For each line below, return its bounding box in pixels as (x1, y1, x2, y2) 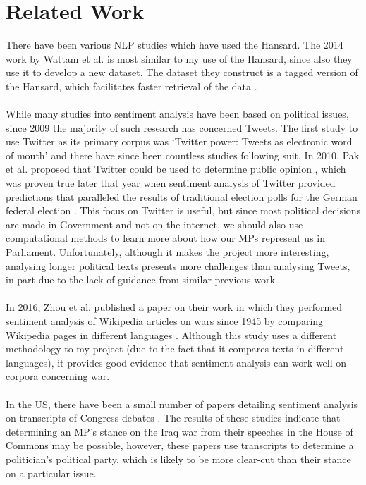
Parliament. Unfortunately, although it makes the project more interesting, (6, 245, 329, 259)
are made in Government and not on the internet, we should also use (6, 216, 303, 231)
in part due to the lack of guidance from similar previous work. (6, 272, 278, 287)
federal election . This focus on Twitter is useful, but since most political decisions (6, 203, 361, 218)
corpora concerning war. (6, 369, 110, 383)
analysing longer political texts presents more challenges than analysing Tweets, (6, 258, 350, 273)
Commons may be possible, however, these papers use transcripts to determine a (6, 438, 354, 453)
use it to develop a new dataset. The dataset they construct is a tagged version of (6, 65, 358, 80)
